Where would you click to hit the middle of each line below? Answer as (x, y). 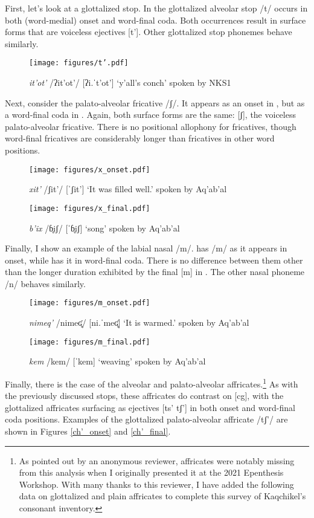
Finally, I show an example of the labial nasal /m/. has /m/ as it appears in (146, 248)
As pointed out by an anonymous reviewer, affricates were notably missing (157, 460)
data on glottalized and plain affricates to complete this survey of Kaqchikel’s (162, 496)
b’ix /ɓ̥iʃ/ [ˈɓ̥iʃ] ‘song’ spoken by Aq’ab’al (104, 228)
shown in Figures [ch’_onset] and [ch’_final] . (88, 431)
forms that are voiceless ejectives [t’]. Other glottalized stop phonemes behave (149, 32)
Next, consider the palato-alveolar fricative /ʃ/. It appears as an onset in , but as (155, 102)
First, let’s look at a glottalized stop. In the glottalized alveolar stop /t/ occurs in (156, 8)
